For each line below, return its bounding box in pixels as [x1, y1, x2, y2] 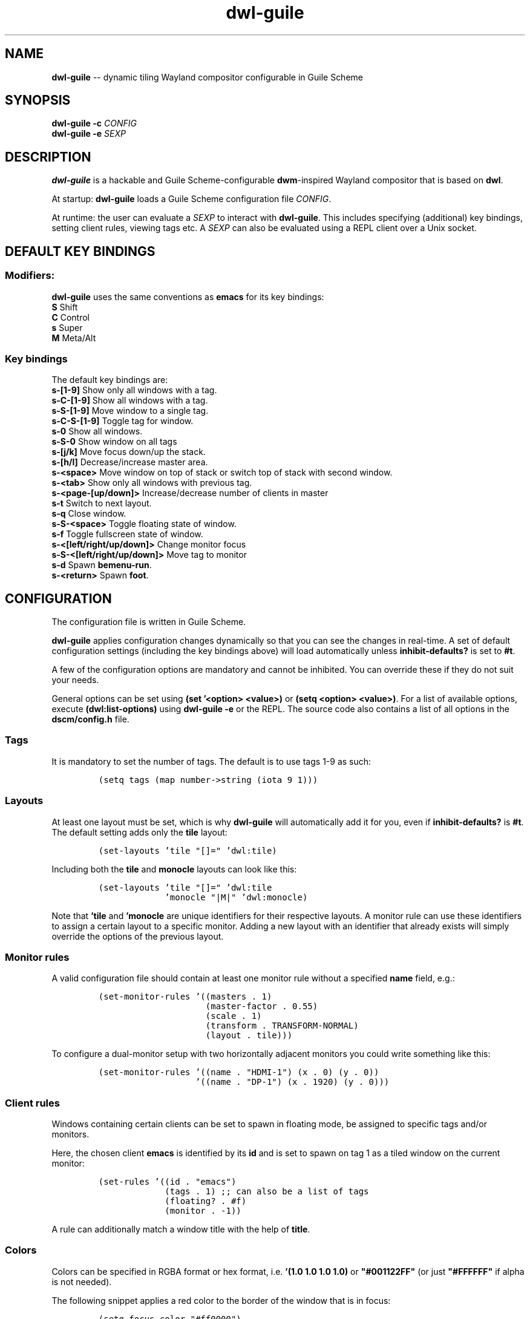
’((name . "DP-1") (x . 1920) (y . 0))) [195, 1077, 390, 1087]
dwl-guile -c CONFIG [51, 118, 137, 129]
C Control [51, 312, 90, 322]
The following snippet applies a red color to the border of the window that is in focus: [51, 1295, 391, 1306]
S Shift [51, 301, 78, 312]
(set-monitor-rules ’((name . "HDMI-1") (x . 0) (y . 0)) [98, 1067, 379, 1078]
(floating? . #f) [165, 1196, 247, 1206]
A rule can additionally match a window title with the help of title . [51, 1224, 310, 1235]
